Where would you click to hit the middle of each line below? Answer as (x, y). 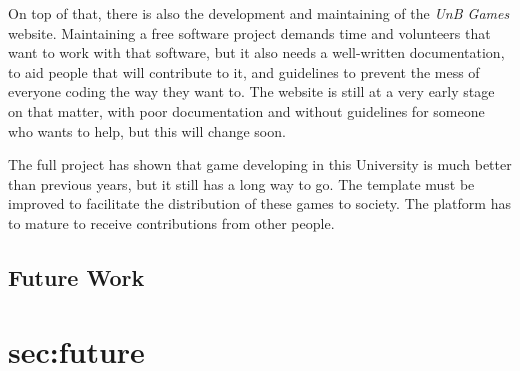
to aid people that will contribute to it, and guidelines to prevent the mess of (244, 71)
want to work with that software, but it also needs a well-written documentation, (256, 52)
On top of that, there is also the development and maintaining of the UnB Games (259, 13)
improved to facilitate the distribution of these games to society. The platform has (259, 203)
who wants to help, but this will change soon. (147, 130)
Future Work (76, 276)
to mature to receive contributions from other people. (171, 222)
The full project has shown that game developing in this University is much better (260, 164)
